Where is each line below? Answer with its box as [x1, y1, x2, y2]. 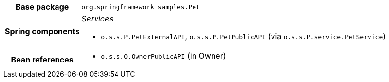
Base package [15, 2, 69, 12]
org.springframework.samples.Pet [81, 3, 200, 11]
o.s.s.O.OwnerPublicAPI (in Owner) [101, 51, 226, 61]
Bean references [11, 55, 74, 64]
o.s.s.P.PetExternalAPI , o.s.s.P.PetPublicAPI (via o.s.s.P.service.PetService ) [101, 31, 386, 41]
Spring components [5, 26, 80, 36]
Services [81, 14, 114, 23]
